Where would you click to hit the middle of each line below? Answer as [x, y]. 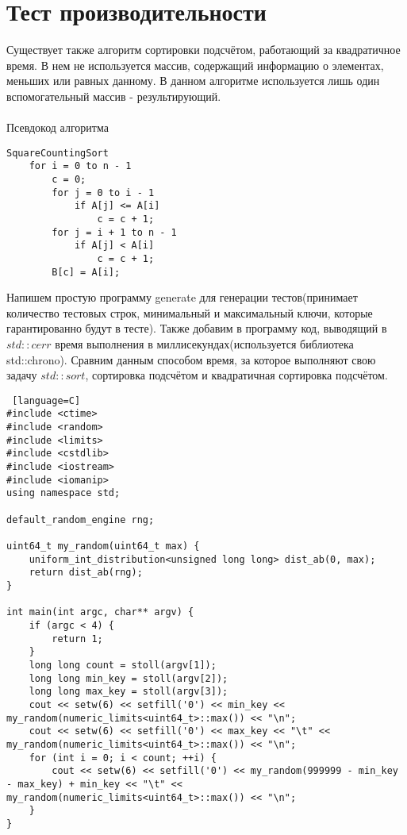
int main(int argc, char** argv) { [100, 612]
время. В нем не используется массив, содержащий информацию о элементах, [195, 65]
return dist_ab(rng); [86, 573]
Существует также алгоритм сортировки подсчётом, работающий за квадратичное [203, 50]
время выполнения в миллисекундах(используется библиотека [204, 344]
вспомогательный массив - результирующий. [114, 96]
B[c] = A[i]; [86, 272]
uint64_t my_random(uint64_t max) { [103, 546]
